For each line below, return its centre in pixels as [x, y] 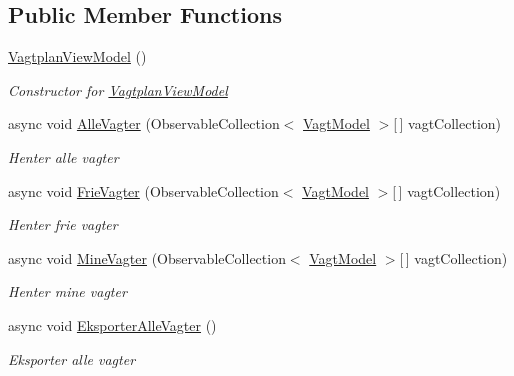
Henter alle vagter [63, 156]
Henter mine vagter [67, 291]
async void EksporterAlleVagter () [112, 324]
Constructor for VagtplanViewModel [118, 89]
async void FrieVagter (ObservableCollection [143, 190]
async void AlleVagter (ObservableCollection [144, 123]
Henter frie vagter [63, 224]
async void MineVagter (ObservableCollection [147, 257]
